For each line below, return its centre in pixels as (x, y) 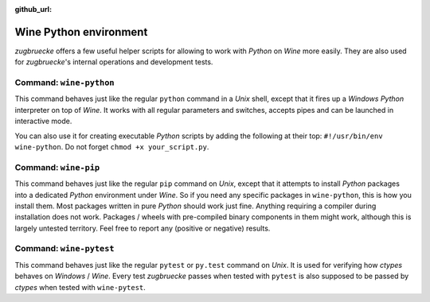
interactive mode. (43, 121)
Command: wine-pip (57, 167)
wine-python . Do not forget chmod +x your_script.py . (112, 147)
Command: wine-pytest (64, 249)
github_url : (33, 9)
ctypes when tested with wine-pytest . (80, 287)
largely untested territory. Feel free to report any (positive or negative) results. (143, 228)
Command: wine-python (64, 83)
